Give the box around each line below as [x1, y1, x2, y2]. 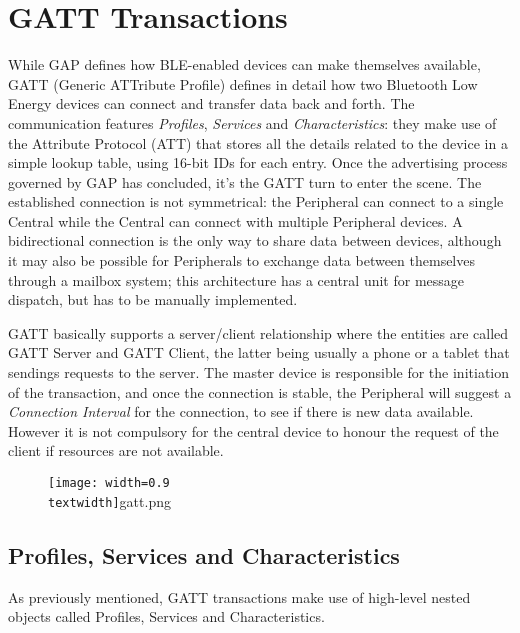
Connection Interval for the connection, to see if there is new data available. [8, 401, 474, 422]
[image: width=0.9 [48, 476, 170, 490]
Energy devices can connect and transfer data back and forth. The [8, 93, 415, 114]
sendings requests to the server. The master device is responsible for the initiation [8, 362, 510, 383]
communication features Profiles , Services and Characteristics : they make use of [8, 112, 497, 133]
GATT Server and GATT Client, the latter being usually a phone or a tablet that [8, 342, 510, 363]
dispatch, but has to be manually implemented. [8, 289, 298, 310]
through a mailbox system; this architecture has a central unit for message [8, 269, 465, 290]
